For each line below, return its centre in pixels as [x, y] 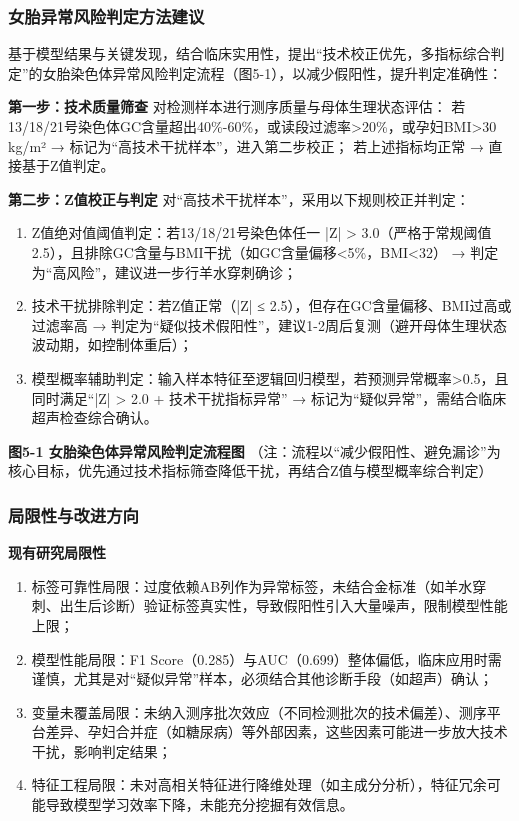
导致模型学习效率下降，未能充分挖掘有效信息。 [199, 804]
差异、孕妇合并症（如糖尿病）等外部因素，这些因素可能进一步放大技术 [276, 731]
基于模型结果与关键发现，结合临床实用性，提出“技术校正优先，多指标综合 [249, 53]
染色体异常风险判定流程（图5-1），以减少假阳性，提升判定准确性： [286, 72]
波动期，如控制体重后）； [112, 344]
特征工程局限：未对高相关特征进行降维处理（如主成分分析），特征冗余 [259, 784]
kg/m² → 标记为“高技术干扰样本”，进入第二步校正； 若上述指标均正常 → [246, 145]
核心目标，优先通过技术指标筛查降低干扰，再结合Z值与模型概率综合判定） [250, 470]
